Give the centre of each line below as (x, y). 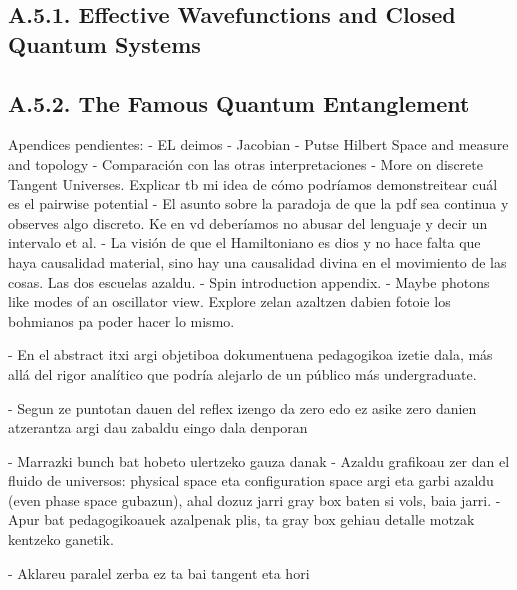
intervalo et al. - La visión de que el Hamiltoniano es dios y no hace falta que (244, 242)
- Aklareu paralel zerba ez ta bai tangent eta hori (159, 572)
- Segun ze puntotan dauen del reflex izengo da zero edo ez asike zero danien (242, 407)
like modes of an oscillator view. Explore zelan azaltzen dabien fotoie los (229, 301)
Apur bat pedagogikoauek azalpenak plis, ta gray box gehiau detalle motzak (241, 519)
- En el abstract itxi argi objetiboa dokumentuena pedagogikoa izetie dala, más (250, 354)
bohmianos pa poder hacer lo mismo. (121, 320)
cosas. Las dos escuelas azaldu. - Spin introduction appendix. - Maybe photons (249, 281)
